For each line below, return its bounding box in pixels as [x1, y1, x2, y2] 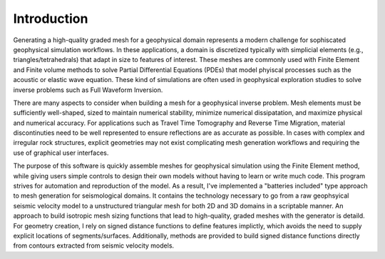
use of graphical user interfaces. [13, 148, 109, 157]
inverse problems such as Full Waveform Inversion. [13, 86, 163, 94]
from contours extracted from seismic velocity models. [13, 241, 175, 250]
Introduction [13, 11, 88, 26]
